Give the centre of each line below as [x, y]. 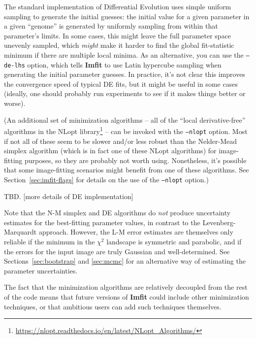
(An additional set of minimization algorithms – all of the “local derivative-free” [125, 119]
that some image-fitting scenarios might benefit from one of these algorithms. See [127, 170]
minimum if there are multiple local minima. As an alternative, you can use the [124, 54]
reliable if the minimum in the [49, 241]
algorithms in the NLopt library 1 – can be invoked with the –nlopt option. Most [126, 130]
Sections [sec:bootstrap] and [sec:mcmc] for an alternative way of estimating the [125, 261]
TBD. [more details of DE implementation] [69, 196]
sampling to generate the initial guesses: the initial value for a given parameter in [127, 16]
